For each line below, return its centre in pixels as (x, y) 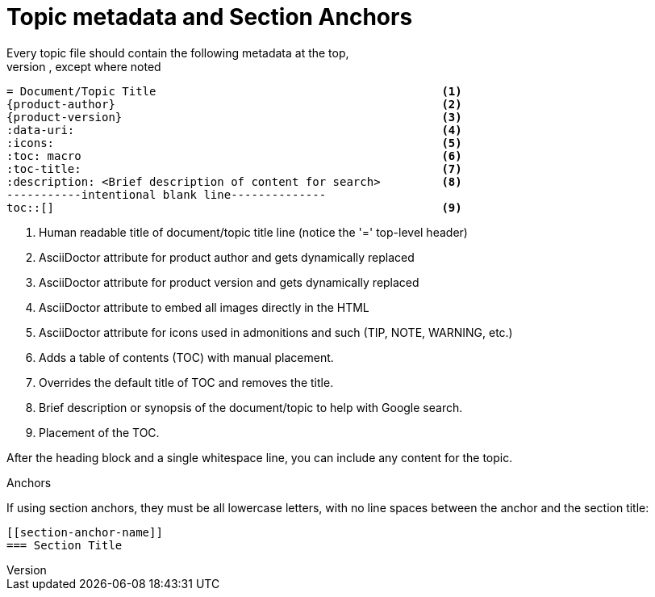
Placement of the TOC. (99, 432)
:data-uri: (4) (234, 130)
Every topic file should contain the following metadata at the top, (178, 53)
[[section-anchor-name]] (85, 532)
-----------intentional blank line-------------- (167, 194)
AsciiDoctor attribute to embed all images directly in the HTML (204, 307)
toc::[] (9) (234, 207)
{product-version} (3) (234, 117)
